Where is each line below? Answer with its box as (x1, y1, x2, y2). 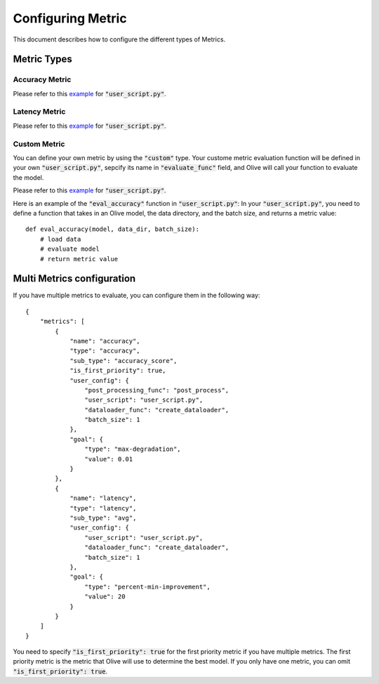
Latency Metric (13, 107, 66, 117)
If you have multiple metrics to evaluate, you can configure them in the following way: (13, 291, 260, 300)
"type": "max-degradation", (84, 445, 182, 453)
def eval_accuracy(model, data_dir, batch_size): (25, 225, 200, 233)
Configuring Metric (13, 11, 127, 26)
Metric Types (13, 53, 73, 65)
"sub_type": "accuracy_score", (69, 357, 178, 364)
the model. (13, 173, 44, 182)
